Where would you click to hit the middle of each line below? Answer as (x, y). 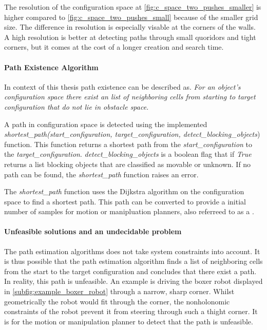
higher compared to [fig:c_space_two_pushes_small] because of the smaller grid (131, 17)
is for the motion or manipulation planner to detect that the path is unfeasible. (129, 321)
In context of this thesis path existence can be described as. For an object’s (122, 86)
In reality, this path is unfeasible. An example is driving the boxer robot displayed (133, 281)
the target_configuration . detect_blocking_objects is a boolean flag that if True (128, 154)
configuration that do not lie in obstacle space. (77, 106)
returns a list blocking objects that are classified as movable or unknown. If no (128, 164)
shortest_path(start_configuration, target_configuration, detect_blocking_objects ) (132, 134)
